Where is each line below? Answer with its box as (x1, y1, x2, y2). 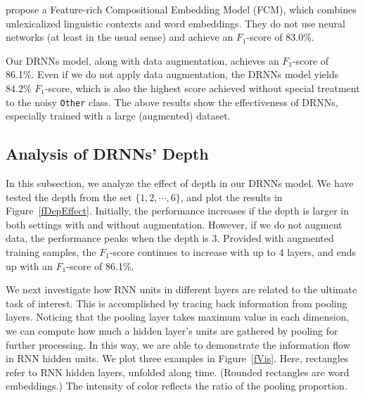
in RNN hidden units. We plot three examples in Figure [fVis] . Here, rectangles (6, 351, 349, 366)
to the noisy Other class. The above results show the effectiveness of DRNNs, (6, 94, 338, 109)
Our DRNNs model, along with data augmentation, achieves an (6, 53, 279, 68)
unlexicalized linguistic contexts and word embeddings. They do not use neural (6, 15, 346, 30)
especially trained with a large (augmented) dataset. (6, 108, 231, 123)
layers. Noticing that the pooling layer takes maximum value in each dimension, (6, 309, 350, 324)
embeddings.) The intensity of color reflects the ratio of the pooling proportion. (6, 378, 347, 393)
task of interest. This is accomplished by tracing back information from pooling (6, 295, 347, 310)
